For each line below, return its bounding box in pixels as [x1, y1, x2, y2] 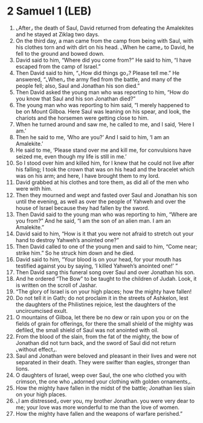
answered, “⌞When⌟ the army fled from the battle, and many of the [15, 76, 182, 83]
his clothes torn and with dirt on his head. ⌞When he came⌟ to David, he [15, 44, 195, 51]
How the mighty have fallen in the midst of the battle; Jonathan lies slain [15, 384, 196, 392]
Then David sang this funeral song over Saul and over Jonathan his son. [15, 268, 195, 276]
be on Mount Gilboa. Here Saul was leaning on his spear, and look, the [15, 108, 191, 115]
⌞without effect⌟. [15, 346, 57, 353]
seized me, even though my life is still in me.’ [15, 152, 127, 160]
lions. [15, 365, 30, 372]
